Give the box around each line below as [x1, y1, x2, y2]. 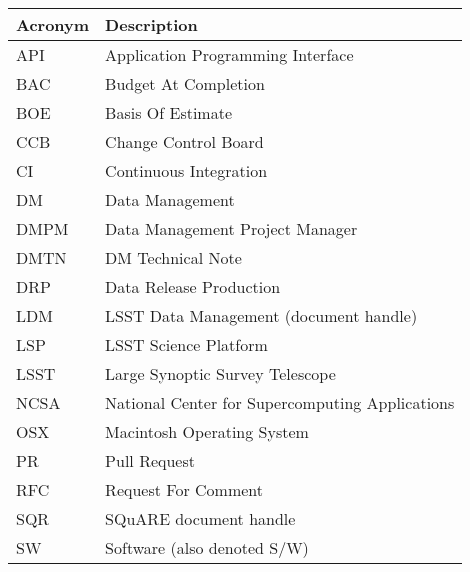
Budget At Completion [105, 72, 265, 95]
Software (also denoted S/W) [105, 536, 309, 559]
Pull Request [105, 449, 195, 472]
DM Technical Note [105, 246, 242, 269]
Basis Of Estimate [105, 101, 233, 124]
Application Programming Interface [105, 43, 354, 66]
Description [105, 13, 198, 36]
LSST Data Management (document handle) [105, 304, 418, 327]
